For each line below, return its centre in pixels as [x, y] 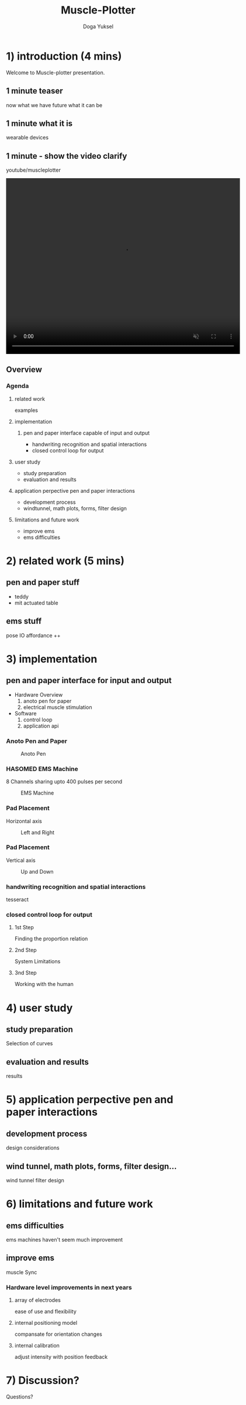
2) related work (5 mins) [65, 561]
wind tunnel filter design [35, 1181]
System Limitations [37, 961]
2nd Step [25, 950]
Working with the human [44, 984]
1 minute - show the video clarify [67, 156]
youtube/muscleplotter [34, 170]
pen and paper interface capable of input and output [86, 433]
